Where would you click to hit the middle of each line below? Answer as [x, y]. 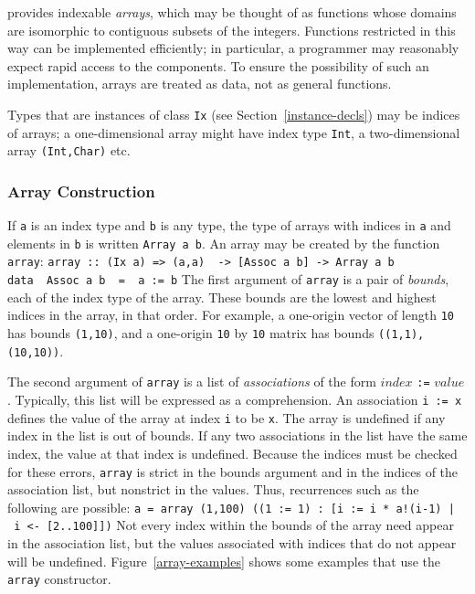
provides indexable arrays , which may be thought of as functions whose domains [232, 12]
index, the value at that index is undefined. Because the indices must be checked [232, 453]
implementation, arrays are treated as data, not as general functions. [200, 84]
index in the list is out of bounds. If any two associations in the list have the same [237, 435]
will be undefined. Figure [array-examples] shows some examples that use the [224, 561]
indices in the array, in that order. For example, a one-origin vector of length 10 [231, 315]
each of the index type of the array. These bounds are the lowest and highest [222, 297]
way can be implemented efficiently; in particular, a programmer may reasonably [233, 48]
